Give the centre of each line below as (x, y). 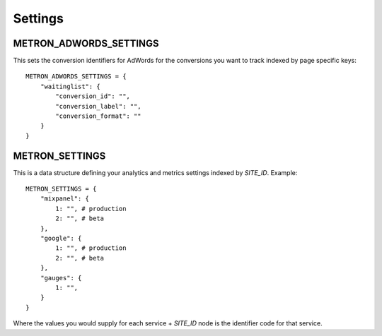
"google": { (61, 239)
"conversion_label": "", (98, 106)
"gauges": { (61, 278)
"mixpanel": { (65, 199)
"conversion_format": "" (98, 116)
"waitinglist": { (70, 86)
